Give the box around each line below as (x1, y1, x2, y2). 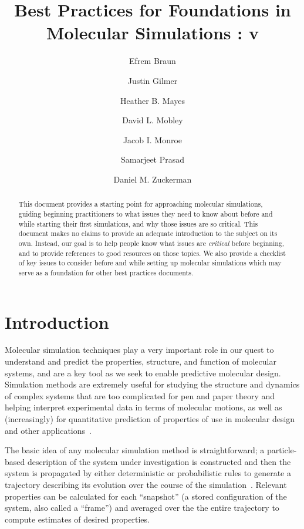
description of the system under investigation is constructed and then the (27, 455, 291, 467)
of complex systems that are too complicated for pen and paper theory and (5, 389, 275, 402)
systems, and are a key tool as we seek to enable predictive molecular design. (5, 366, 281, 379)
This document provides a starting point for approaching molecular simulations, (18, 199, 263, 209)
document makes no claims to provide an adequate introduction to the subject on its (18, 228, 278, 238)
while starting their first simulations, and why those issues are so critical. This (18, 218, 258, 228)
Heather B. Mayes (120, 94, 185, 106)
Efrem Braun (129, 55, 176, 67)
